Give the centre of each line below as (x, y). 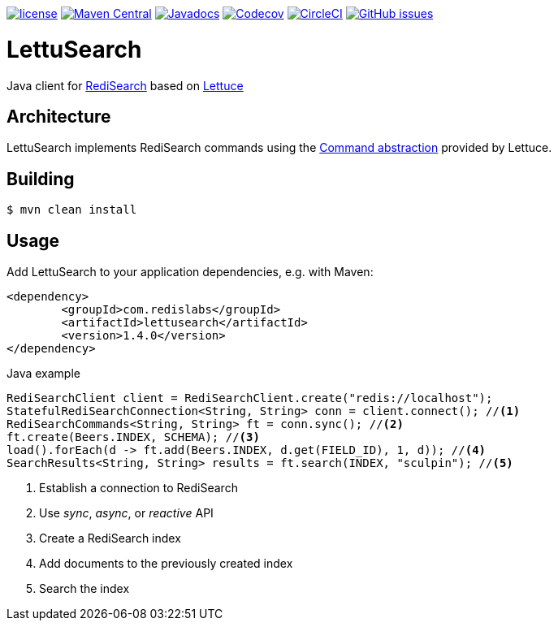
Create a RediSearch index (110, 538)
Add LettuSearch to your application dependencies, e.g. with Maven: (190, 272)
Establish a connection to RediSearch (138, 488)
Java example (43, 374)
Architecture (59, 116)
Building (41, 179)
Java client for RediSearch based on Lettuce (125, 85)
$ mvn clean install (72, 210)
